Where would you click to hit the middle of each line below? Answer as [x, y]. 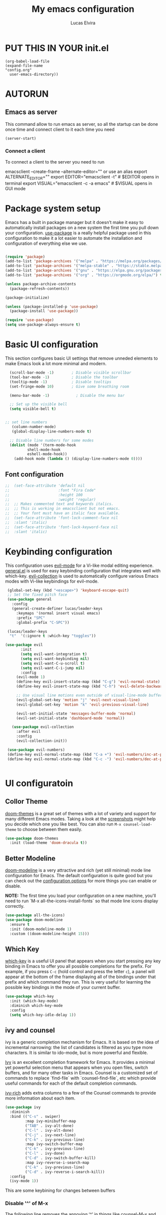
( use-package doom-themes [32, 838]
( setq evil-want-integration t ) [54, 654]
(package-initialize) [27, 298]
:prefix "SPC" [31, 618]
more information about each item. [40, 1098]
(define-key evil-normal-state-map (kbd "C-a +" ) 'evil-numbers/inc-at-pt [86, 754]
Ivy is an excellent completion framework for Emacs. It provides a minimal [80, 1062]
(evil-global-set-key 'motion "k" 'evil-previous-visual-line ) [83, 705]
